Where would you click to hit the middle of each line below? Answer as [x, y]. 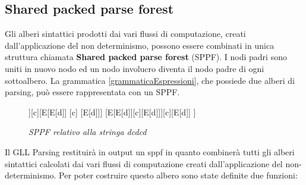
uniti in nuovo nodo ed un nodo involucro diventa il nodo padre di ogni [135, 68]
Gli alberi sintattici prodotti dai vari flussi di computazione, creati [125, 34]
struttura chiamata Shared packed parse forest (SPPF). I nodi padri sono [146, 57]
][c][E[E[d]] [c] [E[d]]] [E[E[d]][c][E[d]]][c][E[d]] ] [112, 112]
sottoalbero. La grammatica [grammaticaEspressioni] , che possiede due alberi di [150, 80]
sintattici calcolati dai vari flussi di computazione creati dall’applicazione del [144, 163]
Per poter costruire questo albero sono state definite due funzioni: [178, 175]
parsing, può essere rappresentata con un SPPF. [92, 92]
